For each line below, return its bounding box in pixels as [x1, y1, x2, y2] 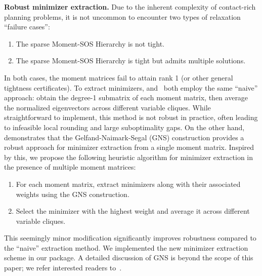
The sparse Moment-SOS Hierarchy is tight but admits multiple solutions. [16, 55, 246, 66]
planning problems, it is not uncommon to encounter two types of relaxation [4, 11, 241, 22]
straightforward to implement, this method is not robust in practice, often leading [4, 112, 258, 123]
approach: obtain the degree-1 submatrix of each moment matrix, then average [4, 92, 248, 103]
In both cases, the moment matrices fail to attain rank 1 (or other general [4, 72, 233, 83]
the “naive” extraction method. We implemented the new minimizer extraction [4, 242, 248, 253]
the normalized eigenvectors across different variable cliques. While [4, 102, 211, 112]
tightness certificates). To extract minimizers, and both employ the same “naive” [4, 82, 258, 93]
